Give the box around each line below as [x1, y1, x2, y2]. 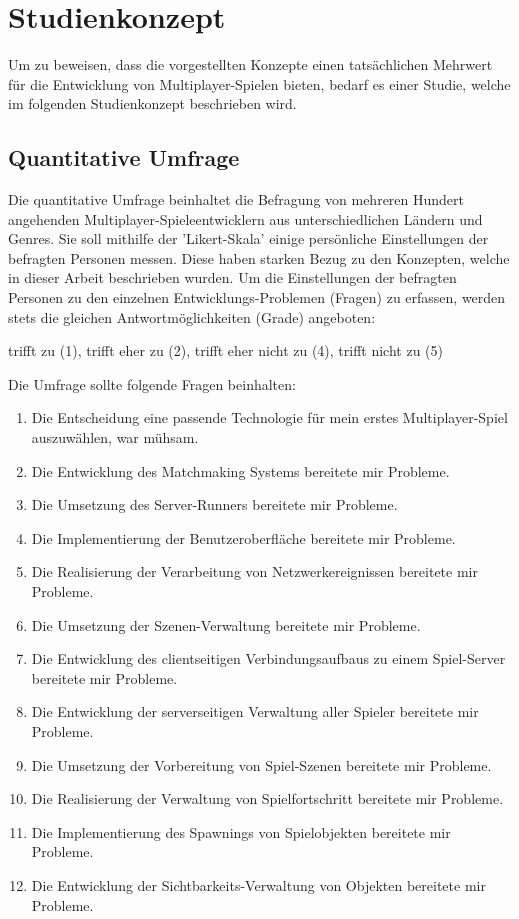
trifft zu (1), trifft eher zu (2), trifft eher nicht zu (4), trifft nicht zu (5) [8, 340, 443, 361]
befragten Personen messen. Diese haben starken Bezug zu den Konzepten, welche [8, 247, 510, 268]
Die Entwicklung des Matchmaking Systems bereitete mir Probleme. [31, 460, 450, 481]
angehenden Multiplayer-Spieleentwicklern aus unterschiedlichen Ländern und [8, 208, 483, 229]
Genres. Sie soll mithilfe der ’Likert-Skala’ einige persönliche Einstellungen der [8, 228, 489, 249]
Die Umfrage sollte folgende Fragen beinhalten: [8, 373, 296, 394]
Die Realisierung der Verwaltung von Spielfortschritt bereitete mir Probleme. [31, 788, 504, 809]
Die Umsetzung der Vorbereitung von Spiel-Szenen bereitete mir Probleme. [31, 754, 492, 775]
